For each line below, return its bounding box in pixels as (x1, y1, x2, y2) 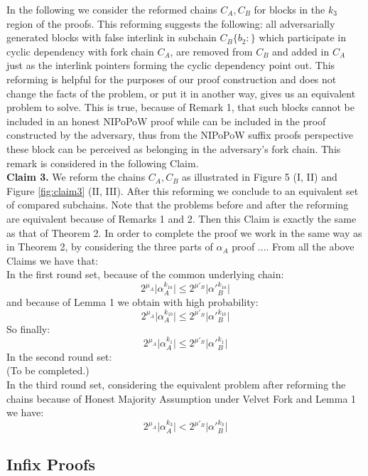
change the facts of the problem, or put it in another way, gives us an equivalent (6, 85, 356, 100)
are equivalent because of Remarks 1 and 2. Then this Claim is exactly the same (6, 211, 357, 226)
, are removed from (170, 43, 253, 58)
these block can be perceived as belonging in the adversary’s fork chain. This (6, 141, 341, 156)
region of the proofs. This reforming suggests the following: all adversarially (6, 16, 335, 31)
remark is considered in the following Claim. (6, 155, 199, 170)
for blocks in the (254, 2, 325, 16)
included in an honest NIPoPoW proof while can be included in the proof (6, 113, 326, 128)
